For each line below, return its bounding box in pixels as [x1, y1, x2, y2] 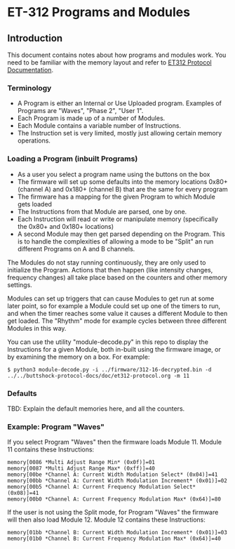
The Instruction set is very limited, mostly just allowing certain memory [17, 129, 222, 138]
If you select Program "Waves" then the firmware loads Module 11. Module [7, 438, 222, 447]
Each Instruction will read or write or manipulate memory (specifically [17, 215, 219, 223]
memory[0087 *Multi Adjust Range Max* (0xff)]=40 [7, 465, 156, 472]
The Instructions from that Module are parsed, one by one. [17, 207, 187, 216]
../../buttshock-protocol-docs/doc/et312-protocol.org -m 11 [7, 372, 190, 379]
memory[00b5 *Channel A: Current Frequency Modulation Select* [7, 484, 196, 491]
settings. [7, 280, 33, 289]
